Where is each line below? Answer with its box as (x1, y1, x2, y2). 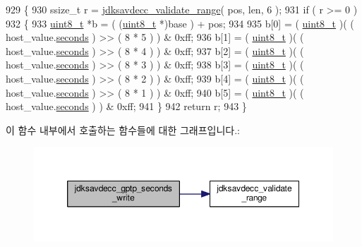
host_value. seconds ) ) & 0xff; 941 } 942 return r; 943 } (6, 99, 247, 114)
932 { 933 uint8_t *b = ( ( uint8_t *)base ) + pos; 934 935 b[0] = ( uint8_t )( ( (6, 16, 354, 30)
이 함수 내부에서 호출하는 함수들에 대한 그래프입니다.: (6, 122, 240, 137)
